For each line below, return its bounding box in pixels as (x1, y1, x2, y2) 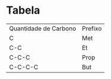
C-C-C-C (9, 63, 39, 71)
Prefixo (82, 24, 102, 33)
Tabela (6, 4, 40, 17)
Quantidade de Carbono (9, 24, 77, 33)
